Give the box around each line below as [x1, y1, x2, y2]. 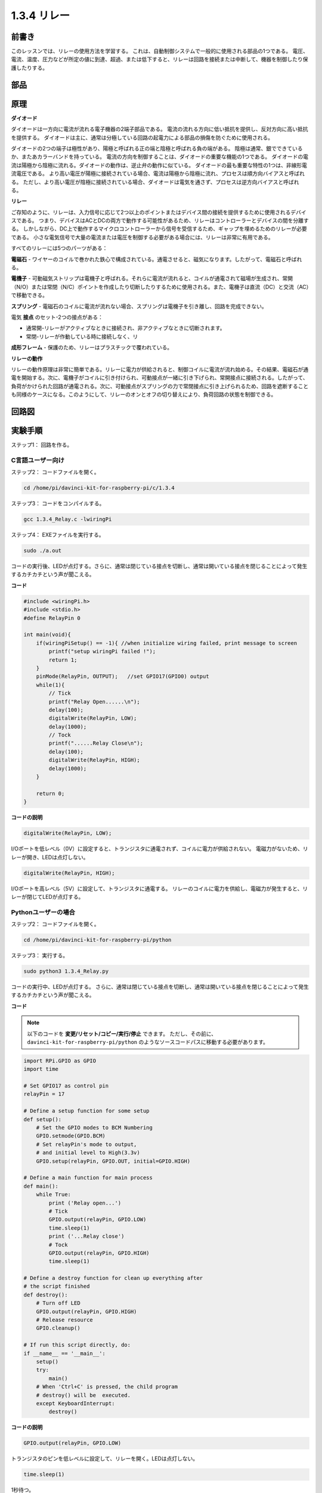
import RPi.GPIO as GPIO [23, 1057, 97, 1064]
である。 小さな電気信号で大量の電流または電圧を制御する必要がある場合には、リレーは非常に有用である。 [11, 234, 274, 241]
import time [23, 1066, 59, 1073]
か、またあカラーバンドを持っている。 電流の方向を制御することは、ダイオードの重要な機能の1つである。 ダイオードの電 [11, 153, 309, 161]
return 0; [36, 790, 65, 797]
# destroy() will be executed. [36, 1391, 131, 1399]
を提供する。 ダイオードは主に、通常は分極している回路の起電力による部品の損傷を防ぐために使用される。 [11, 134, 274, 141]
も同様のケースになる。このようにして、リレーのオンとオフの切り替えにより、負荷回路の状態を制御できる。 [11, 391, 277, 398]
